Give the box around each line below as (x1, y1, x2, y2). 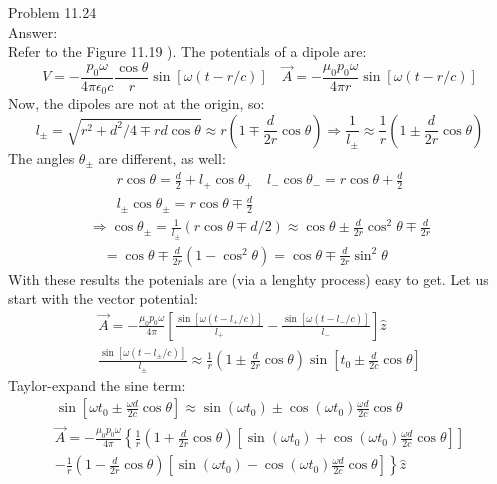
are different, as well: (98, 147, 226, 168)
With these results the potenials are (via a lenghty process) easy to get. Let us (8, 268, 489, 289)
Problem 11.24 (8, 2, 97, 22)
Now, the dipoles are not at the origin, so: (8, 93, 265, 114)
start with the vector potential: (8, 288, 198, 309)
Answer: (8, 21, 58, 42)
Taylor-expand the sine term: (8, 374, 186, 395)
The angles (8, 147, 75, 168)
